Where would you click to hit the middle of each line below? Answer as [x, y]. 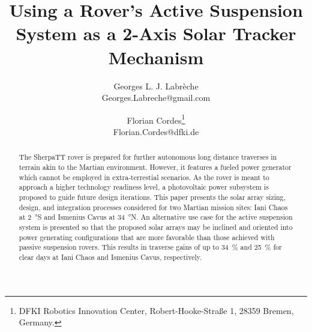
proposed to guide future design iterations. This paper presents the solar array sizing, [152, 197]
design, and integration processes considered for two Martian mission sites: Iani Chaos [153, 207]
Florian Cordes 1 [156, 119]
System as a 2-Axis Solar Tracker [156, 33]
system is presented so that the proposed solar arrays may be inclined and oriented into [156, 227]
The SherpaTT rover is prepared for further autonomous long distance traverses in [148, 157]
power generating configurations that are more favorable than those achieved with [147, 237]
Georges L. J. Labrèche [156, 86]
